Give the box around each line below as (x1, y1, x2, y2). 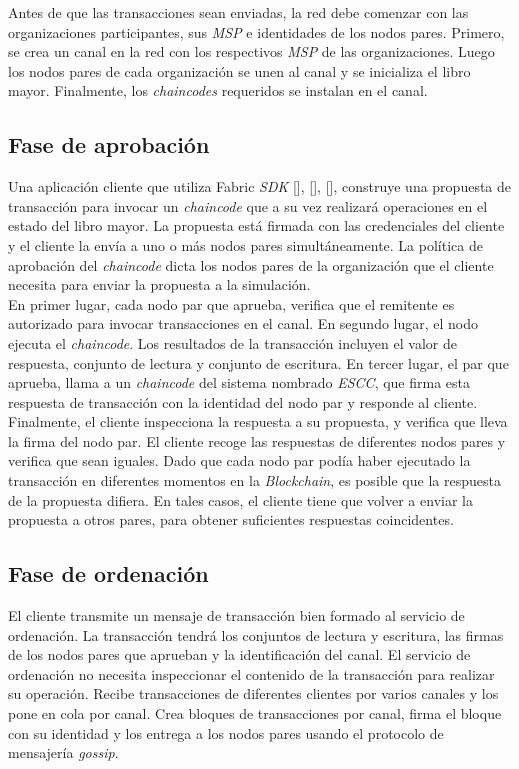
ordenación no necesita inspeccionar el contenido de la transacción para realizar (8, 663, 495, 684)
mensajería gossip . (8, 742, 119, 763)
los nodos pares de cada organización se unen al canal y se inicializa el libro (8, 60, 471, 81)
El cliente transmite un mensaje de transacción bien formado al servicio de (8, 605, 465, 626)
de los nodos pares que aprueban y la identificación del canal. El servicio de (8, 644, 471, 665)
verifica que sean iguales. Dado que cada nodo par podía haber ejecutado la (8, 450, 471, 471)
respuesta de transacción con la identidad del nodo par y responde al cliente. (8, 391, 478, 412)
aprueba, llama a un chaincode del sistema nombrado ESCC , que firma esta (8, 372, 471, 393)
